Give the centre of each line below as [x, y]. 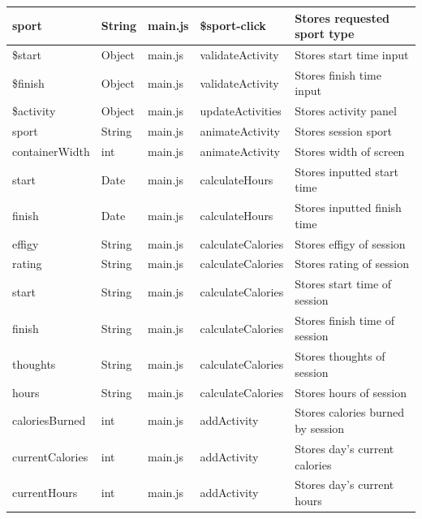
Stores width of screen [350, 151]
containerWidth [51, 151]
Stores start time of [343, 284]
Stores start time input [352, 54]
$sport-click [233, 26]
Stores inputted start [347, 171]
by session [320, 428]
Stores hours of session [351, 392]
